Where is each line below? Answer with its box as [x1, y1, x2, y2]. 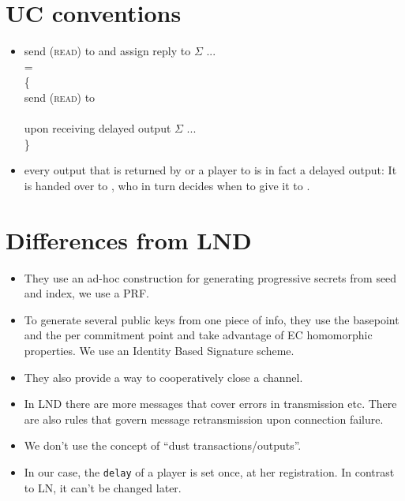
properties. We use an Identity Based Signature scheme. [24, 342, 294, 358]
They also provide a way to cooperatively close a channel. [24, 368, 303, 385]
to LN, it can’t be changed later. [24, 479, 182, 495]
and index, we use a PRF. [24, 285, 149, 301]
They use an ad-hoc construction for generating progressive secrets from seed [24, 269, 397, 286]
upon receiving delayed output [24, 120, 171, 136]
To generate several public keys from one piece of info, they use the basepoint [24, 311, 399, 327]
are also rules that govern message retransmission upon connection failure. [24, 410, 384, 427]
